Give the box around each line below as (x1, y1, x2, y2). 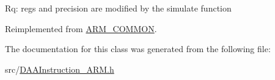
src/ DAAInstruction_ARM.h (5, 62, 114, 75)
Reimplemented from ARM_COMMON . (5, 22, 157, 35)
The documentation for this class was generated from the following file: (5, 42, 271, 55)
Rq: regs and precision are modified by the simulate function (5, 2, 232, 14)
